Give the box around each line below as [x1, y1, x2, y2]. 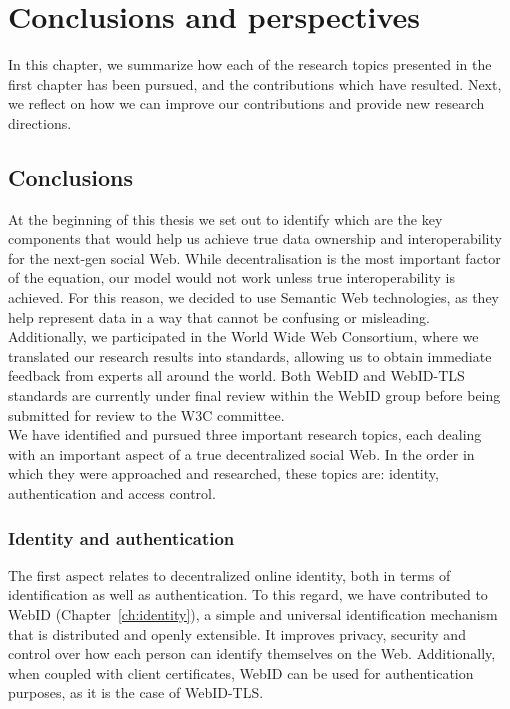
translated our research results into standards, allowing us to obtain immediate [8, 345, 492, 366]
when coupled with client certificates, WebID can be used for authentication [8, 662, 474, 683]
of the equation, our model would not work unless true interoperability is [8, 267, 455, 288]
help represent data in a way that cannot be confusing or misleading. [8, 306, 430, 327]
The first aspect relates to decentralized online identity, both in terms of [8, 564, 451, 585]
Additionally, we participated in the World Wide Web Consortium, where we [8, 326, 479, 347]
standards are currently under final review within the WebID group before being [8, 385, 501, 406]
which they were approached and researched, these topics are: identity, [8, 463, 439, 484]
